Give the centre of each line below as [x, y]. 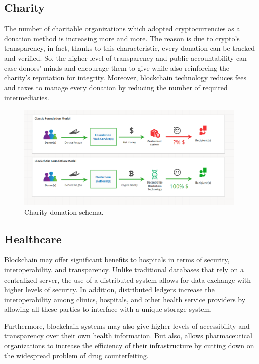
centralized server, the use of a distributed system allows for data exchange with [128, 279]
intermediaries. [27, 97]
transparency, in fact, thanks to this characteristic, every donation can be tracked [130, 48]
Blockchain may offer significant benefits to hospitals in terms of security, [117, 260]
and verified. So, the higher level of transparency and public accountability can [125, 58]
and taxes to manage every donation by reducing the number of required [116, 87]
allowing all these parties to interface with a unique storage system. [108, 309]
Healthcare [33, 239]
